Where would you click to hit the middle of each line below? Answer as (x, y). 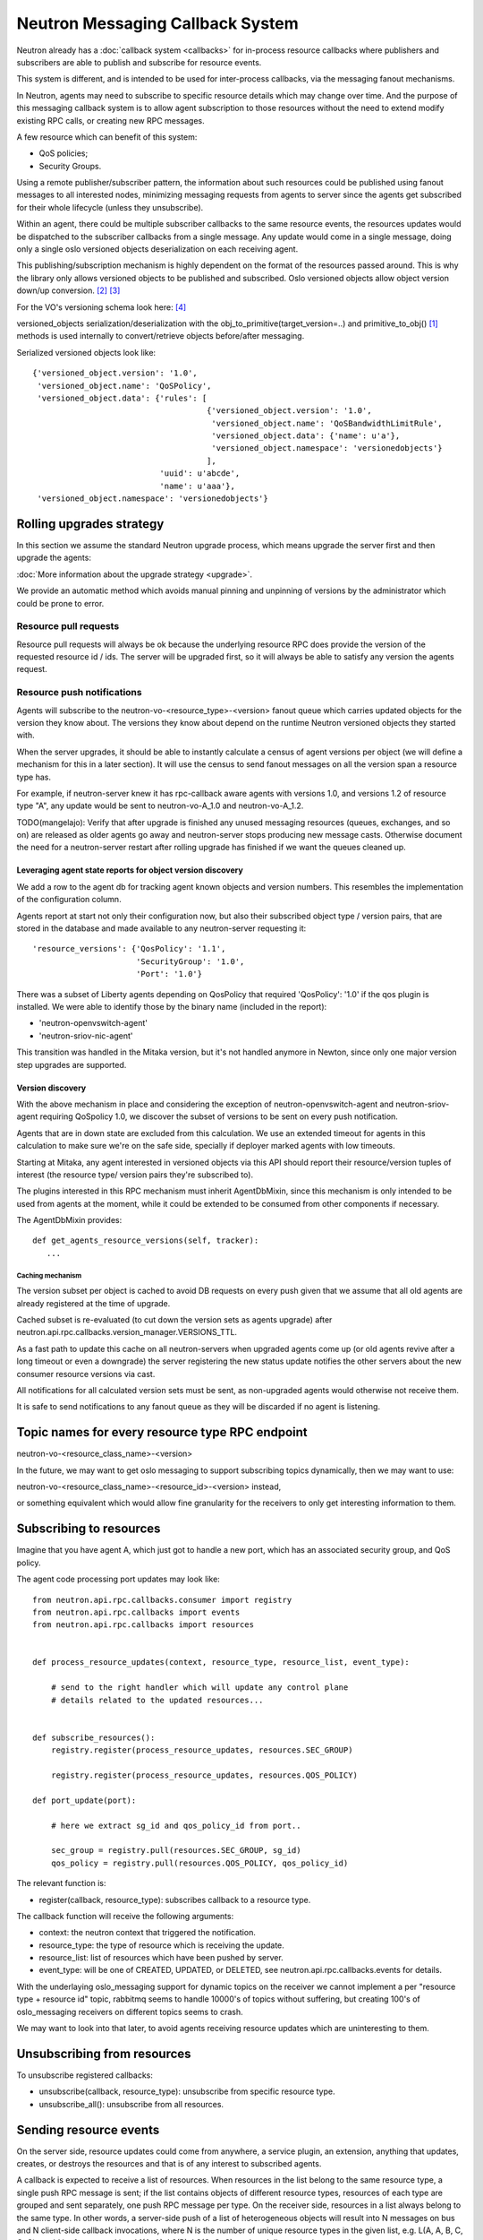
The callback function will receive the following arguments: (125, 1916)
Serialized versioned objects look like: (86, 352)
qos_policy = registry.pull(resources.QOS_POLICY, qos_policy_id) (199, 1863)
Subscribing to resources (89, 1529)
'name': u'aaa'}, (198, 486)
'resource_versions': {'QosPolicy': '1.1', (129, 949)
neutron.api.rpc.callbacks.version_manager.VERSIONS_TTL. (127, 1332)
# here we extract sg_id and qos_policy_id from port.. (176, 1825)
